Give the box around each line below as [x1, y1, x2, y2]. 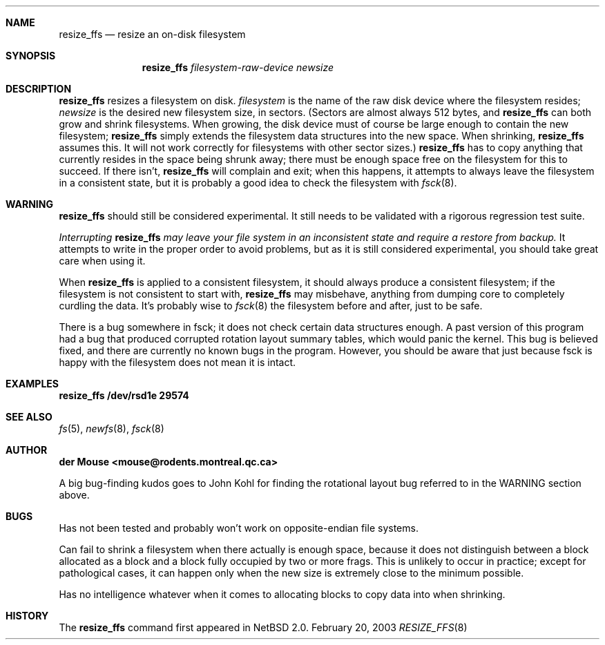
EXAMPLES [6, 378, 59, 389]
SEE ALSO [6, 411, 52, 423]
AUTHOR [6, 444, 48, 456]
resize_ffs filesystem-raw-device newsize [142, 61, 334, 73]
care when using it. [59, 255, 146, 267]
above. [59, 489, 90, 501]
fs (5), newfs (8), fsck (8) [59, 423, 164, 434]
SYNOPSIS [6, 50, 56, 61]
